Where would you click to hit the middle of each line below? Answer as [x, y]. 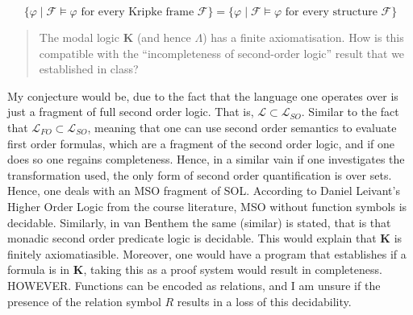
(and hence [164, 37]
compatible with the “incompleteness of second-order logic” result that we [222, 53]
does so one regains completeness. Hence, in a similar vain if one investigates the [206, 159]
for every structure [331, 12]
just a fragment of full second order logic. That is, [131, 112]
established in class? [89, 69]
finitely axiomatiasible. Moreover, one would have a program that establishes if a [207, 253]
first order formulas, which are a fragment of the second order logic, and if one [201, 143]
